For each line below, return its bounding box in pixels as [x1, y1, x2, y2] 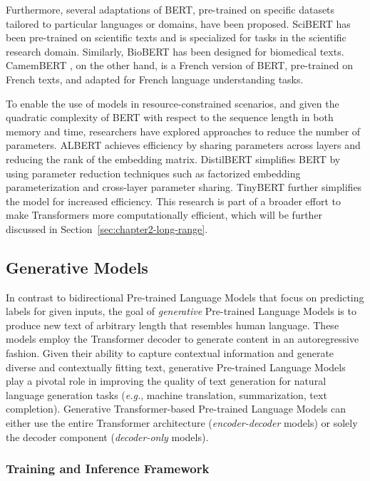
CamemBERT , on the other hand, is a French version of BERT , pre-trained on [6, 58, 354, 73]
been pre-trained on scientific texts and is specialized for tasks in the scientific [6, 30, 346, 45]
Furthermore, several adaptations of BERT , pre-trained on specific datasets [6, 2, 335, 16]
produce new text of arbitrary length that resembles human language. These [6, 317, 339, 332]
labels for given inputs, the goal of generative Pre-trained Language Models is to [6, 304, 356, 319]
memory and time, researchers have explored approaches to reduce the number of [6, 123, 361, 138]
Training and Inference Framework [6, 460, 210, 477]
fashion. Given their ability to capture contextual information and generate [6, 346, 334, 361]
